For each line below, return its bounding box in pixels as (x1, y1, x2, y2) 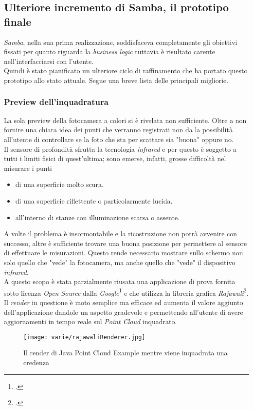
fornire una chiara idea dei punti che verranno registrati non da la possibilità (4, 124, 233, 135)
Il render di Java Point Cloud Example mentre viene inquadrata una (23, 348, 228, 358)
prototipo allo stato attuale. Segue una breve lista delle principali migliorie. (4, 75, 229, 85)
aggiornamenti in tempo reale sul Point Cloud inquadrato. (4, 316, 177, 327)
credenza (23, 357, 49, 367)
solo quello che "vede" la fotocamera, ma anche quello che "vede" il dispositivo (4, 257, 235, 267)
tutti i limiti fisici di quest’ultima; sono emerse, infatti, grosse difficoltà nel (4, 153, 226, 164)
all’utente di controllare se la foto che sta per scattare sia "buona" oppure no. (4, 134, 234, 144)
